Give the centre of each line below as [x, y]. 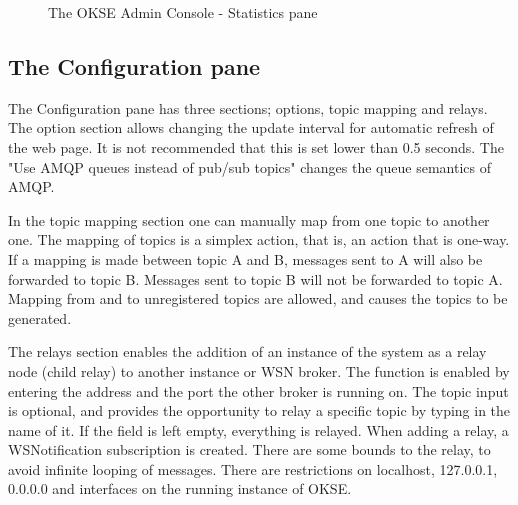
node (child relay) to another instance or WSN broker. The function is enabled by [259, 370]
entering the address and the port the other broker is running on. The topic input [258, 390]
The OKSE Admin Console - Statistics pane [183, 12]
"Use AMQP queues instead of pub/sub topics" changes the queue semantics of [249, 166]
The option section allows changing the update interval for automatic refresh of [251, 127]
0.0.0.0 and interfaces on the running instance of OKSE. [180, 488]
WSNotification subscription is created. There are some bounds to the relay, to [249, 449]
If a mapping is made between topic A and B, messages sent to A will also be [245, 258]
